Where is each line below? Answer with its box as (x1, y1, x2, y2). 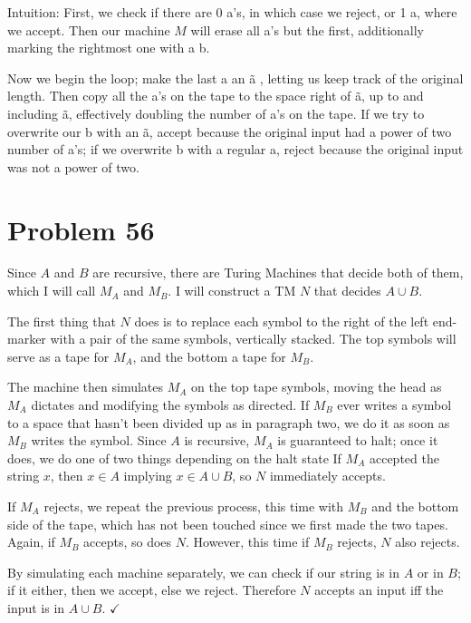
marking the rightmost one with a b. (7, 38, 210, 57)
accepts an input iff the (314, 580, 444, 599)
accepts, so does (83, 532, 172, 551)
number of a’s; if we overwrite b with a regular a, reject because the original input (7, 140, 464, 159)
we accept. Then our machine (7, 20, 170, 39)
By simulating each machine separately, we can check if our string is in (7, 562, 400, 581)
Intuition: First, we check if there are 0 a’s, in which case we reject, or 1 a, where (7, 3, 457, 21)
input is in (7, 598, 65, 617)
